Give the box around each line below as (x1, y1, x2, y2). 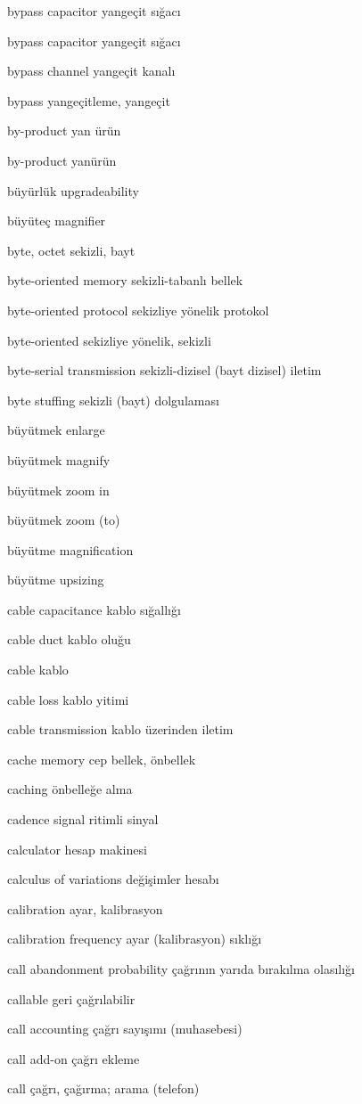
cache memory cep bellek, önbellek (7, 749, 196, 768)
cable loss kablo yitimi (7, 690, 129, 708)
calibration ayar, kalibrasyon (7, 899, 163, 918)
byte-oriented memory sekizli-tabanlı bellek (7, 271, 243, 290)
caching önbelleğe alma (7, 780, 133, 798)
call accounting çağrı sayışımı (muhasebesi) (7, 1019, 243, 1038)
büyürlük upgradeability (7, 181, 139, 200)
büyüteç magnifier (7, 211, 106, 230)
